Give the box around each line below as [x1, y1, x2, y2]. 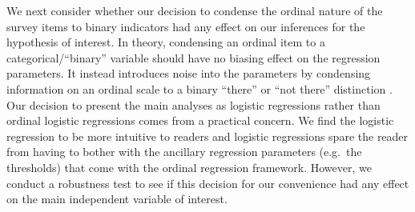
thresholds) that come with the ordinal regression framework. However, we [6, 158, 372, 175]
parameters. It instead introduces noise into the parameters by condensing [6, 65, 371, 82]
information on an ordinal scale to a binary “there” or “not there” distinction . [6, 80, 393, 97]
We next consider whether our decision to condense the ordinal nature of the [6, 2, 383, 18]
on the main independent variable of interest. [6, 190, 228, 207]
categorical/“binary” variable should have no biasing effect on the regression [6, 49, 381, 66]
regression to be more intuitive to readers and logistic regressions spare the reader [6, 127, 409, 144]
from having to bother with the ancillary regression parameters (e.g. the [6, 143, 362, 160]
